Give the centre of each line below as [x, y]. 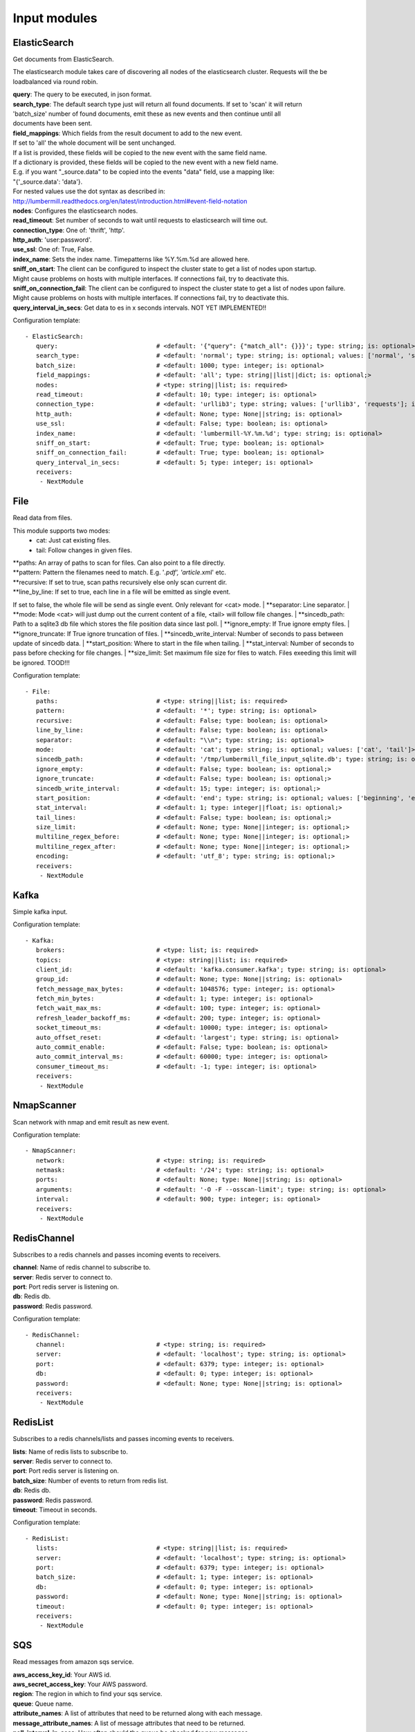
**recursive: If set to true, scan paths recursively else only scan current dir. [120, 582]
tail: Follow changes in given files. [84, 550]
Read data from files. [43, 518]
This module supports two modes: [62, 531]
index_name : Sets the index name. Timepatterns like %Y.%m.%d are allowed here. [131, 259]
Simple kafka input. [40, 912]
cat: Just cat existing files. [73, 540]
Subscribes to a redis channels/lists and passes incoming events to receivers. [123, 1439]
